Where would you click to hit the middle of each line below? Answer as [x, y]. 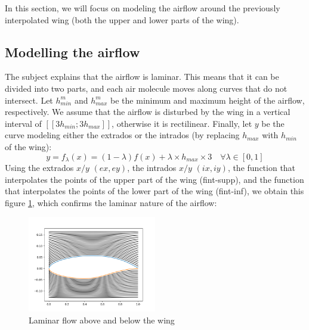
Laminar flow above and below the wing [102, 320]
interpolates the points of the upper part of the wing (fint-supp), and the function [154, 179]
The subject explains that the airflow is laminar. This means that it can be [142, 77]
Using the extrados [39, 167]
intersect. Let [29, 100]
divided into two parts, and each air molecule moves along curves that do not [146, 88]
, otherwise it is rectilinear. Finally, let [182, 123]
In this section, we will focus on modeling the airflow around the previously [143, 8]
